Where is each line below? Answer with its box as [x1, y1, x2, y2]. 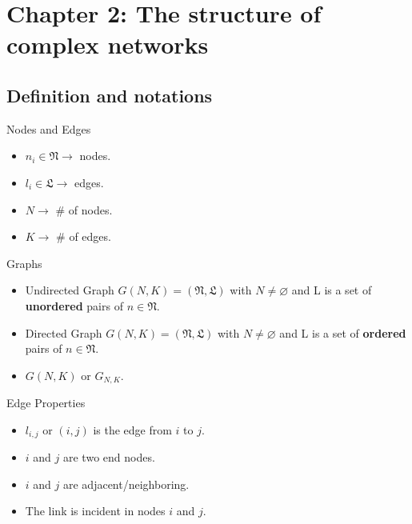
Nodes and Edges [6, 120, 91, 137]
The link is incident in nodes [25, 502, 166, 519]
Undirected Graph [25, 282, 114, 298]
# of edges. [56, 228, 111, 245]
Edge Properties [6, 394, 86, 411]
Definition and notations [6, 82, 213, 107]
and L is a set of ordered [279, 324, 406, 341]
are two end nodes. [62, 449, 155, 466]
